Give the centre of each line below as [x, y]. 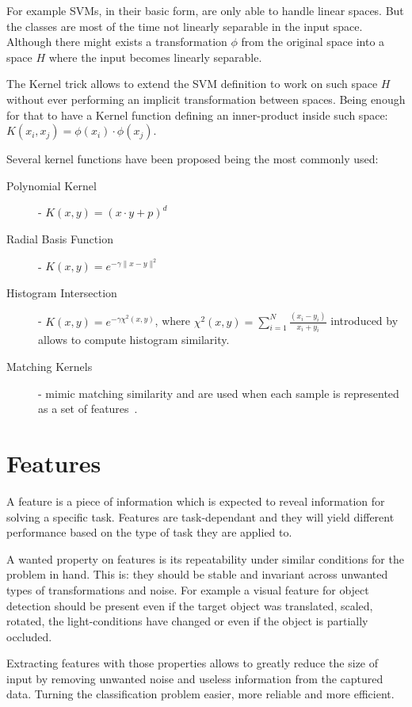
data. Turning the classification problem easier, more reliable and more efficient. [200, 694]
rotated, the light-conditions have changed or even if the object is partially [187, 621]
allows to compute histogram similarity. [134, 340]
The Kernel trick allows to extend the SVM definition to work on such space [192, 84]
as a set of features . [88, 409]
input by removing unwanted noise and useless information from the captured [195, 678]
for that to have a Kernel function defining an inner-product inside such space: [197, 115]
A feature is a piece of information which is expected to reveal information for [196, 501]
